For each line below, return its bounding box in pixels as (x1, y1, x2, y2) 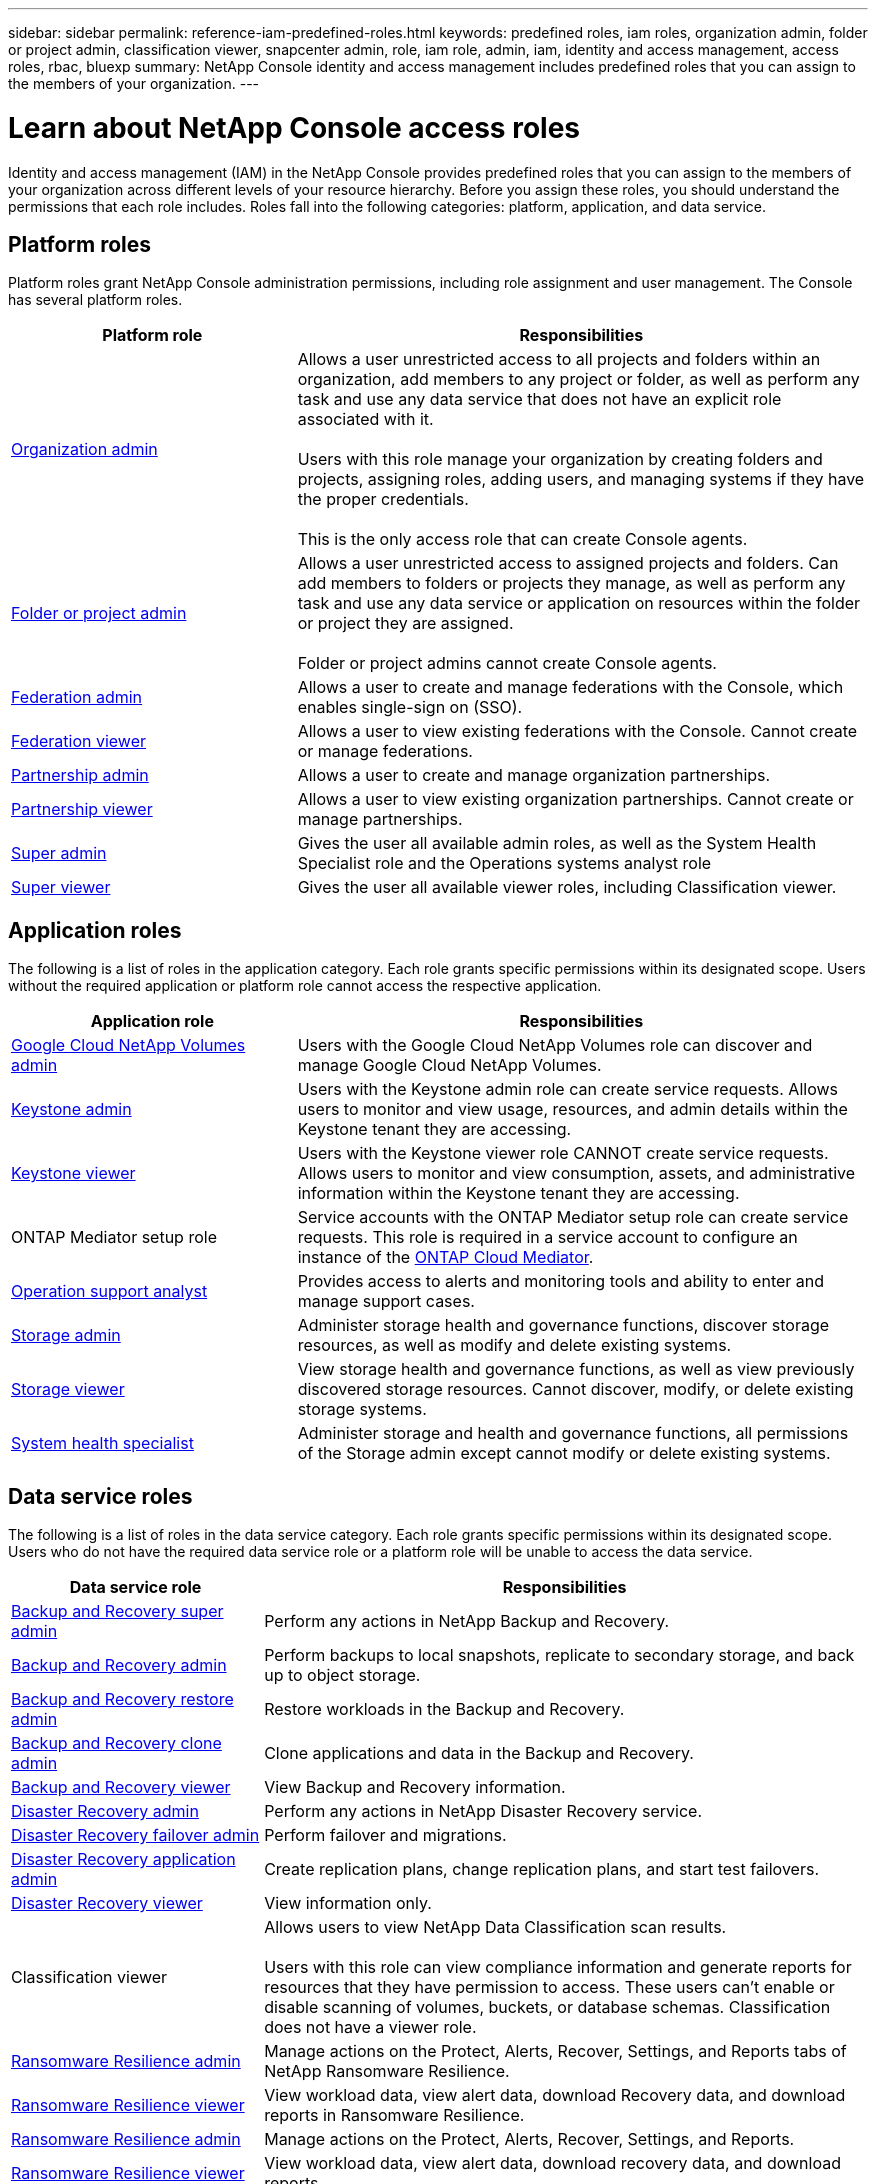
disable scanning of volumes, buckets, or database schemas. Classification (264, 1997, 831, 2018)
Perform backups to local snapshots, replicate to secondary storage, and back (264, 1645, 855, 1666)
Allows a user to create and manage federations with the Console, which (297, 677, 844, 698)
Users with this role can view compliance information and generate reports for (264, 1957, 852, 1978)
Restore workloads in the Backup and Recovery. (264, 1699, 625, 1720)
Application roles (8, 917, 182, 943)
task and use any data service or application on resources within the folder (297, 593, 861, 614)
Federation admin (11, 687, 143, 708)
